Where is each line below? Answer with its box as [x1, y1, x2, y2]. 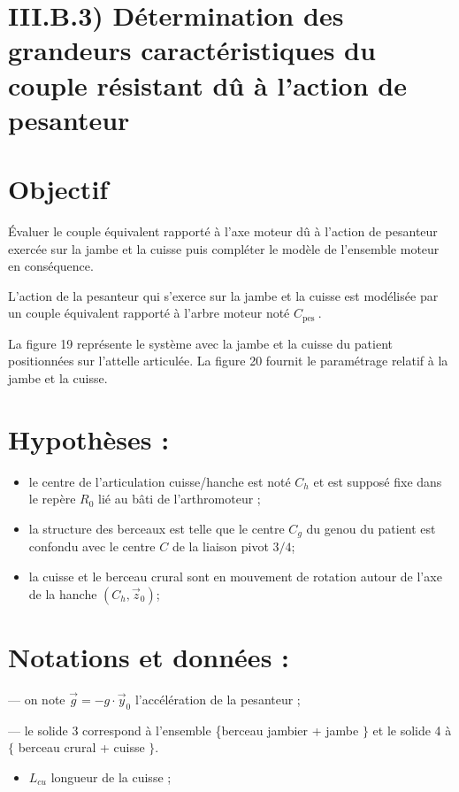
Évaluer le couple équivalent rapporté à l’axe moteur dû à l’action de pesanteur [8, 222, 438, 241]
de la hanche [28, 584, 97, 603]
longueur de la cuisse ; [50, 767, 172, 786]
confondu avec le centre [28, 537, 156, 556]
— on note [8, 689, 65, 708]
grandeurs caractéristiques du [8, 32, 376, 68]
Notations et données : [8, 638, 289, 674]
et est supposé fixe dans [313, 472, 442, 490]
